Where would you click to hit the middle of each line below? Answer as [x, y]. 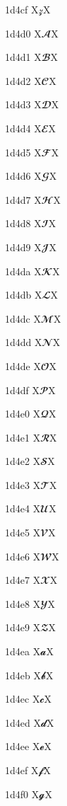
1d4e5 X [23, 532]
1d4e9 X [23, 627]
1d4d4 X [23, 128]
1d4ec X [23, 699]
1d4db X [24, 295]
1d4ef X [22, 770]
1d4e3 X [23, 484]
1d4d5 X [23, 152]
